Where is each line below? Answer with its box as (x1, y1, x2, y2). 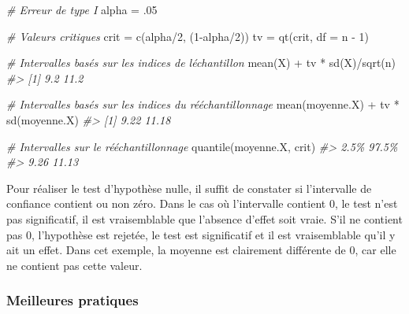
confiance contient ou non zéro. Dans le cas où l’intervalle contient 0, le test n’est (6, 195, 398, 212)
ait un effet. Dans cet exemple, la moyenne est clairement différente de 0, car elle (6, 242, 396, 258)
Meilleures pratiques (6, 290, 139, 310)
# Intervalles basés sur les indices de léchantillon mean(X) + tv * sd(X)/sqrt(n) (6, 54, 396, 71)
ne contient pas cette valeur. (6, 257, 143, 273)
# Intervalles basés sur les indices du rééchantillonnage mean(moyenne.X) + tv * (6, 96, 400, 113)
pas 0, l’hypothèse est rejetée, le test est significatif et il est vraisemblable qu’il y (6, 226, 396, 242)
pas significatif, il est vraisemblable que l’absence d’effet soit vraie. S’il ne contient (6, 210, 403, 227)
